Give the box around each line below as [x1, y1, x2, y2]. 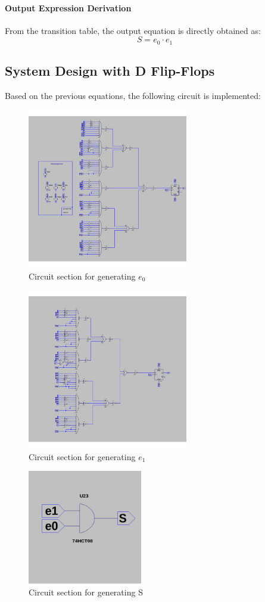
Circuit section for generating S [29, 585, 143, 598]
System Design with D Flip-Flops [5, 61, 215, 80]
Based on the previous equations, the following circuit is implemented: [5, 89, 261, 102]
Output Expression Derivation [5, 1, 132, 14]
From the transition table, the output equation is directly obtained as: [5, 24, 261, 36]
